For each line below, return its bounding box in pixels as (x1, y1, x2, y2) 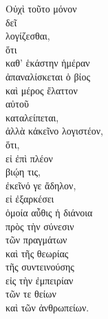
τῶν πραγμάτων (6, 232, 67, 247)
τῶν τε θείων (6, 286, 56, 301)
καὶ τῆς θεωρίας (6, 245, 69, 260)
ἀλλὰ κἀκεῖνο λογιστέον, (6, 123, 104, 138)
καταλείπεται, (6, 110, 59, 124)
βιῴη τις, (6, 164, 41, 179)
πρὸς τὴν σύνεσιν (6, 218, 74, 233)
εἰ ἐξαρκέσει (6, 191, 54, 206)
